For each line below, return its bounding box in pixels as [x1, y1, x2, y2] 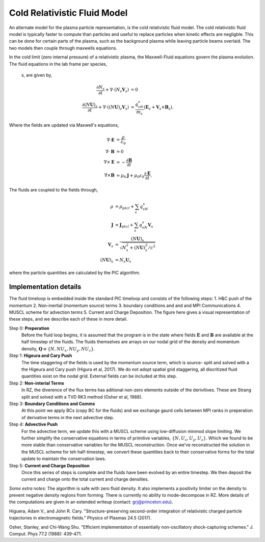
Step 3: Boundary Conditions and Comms [9, 401, 95, 406]
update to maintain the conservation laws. [21, 456, 106, 461]
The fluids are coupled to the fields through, [9, 187, 98, 192]
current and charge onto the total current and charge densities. [21, 476, 149, 482]
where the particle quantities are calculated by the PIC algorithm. [9, 270, 141, 276]
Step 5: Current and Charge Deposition [9, 462, 90, 468]
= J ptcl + [115, 222, 133, 229]
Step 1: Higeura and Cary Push [9, 352, 72, 358]
